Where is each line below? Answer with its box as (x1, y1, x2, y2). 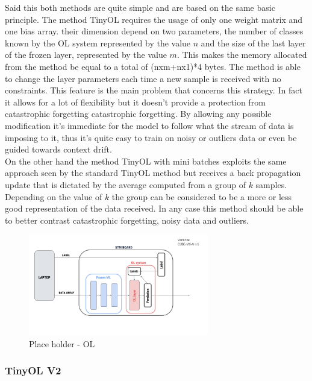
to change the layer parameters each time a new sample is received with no (5, 72, 281, 84)
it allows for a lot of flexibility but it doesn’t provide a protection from (5, 95, 266, 108)
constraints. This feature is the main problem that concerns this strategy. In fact (5, 84, 302, 96)
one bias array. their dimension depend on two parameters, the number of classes (5, 25, 304, 37)
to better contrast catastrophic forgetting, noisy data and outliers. (5, 213, 249, 226)
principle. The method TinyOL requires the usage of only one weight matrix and (5, 13, 303, 25)
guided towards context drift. (5, 143, 112, 156)
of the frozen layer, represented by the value (5, 48, 167, 61)
